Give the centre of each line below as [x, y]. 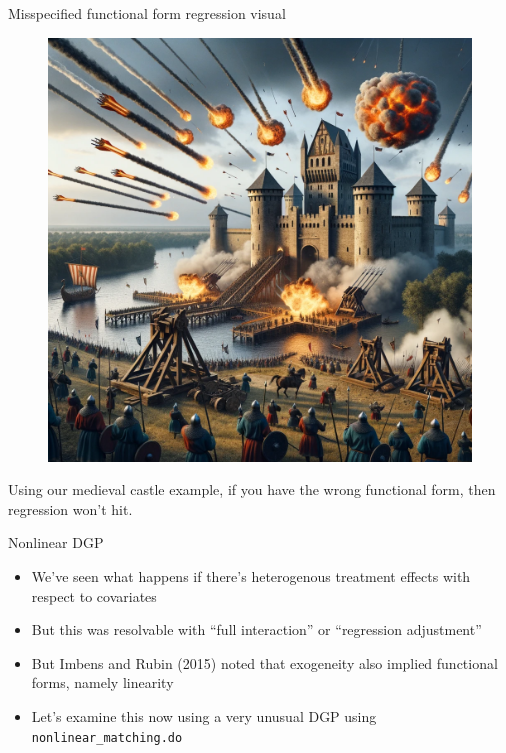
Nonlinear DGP [56, 542]
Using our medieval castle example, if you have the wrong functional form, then [252, 489]
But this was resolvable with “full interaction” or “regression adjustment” [256, 629]
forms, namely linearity [102, 682]
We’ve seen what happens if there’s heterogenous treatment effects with [251, 575]
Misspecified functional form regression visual [147, 13]
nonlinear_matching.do [107, 737]
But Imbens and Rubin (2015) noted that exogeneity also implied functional [264, 662]
